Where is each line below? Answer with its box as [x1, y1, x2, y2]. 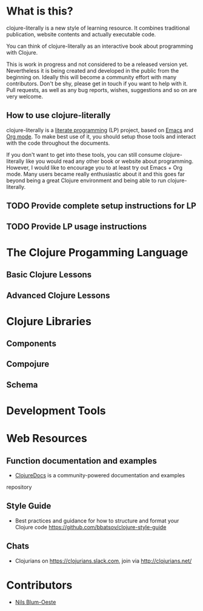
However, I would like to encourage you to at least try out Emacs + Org [6, 163, 183, 171]
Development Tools [6, 404, 106, 418]
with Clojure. [6, 48, 38, 56]
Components [6, 339, 56, 349]
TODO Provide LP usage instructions [6, 221, 147, 231]
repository [6, 483, 32, 491]
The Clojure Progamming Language [6, 245, 188, 259]
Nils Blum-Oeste [15, 598, 56, 606]
